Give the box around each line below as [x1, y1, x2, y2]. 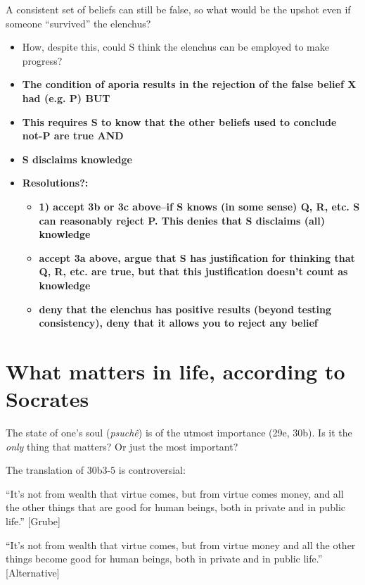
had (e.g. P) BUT [22, 90, 110, 105]
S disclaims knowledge [22, 151, 132, 166]
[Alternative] [6, 565, 60, 579]
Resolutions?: [22, 175, 89, 190]
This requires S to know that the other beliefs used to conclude [22, 114, 337, 129]
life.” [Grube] [6, 513, 60, 528]
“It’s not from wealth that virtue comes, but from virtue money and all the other [6, 537, 356, 552]
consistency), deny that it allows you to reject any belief [39, 315, 318, 330]
